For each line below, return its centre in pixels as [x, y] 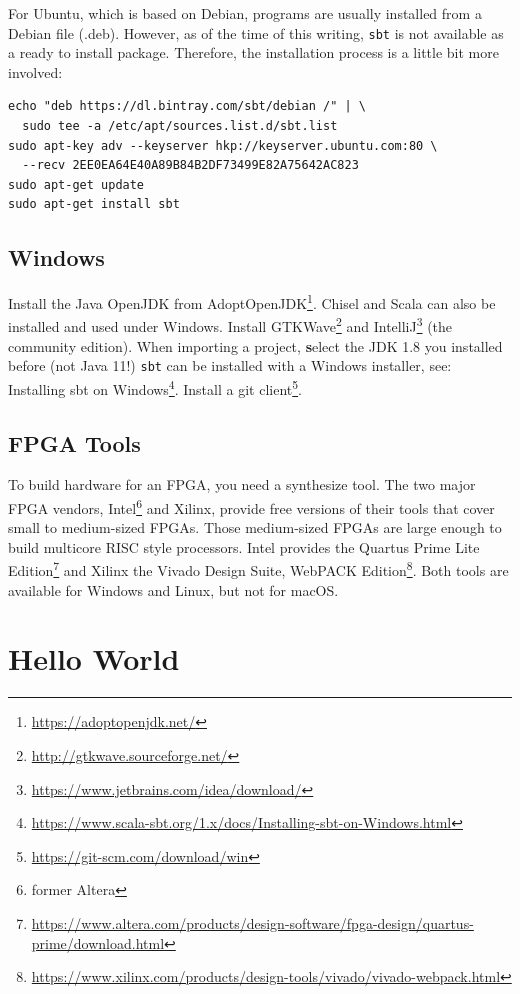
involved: [35, 71]
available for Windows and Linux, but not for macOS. [173, 589]
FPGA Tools [74, 442]
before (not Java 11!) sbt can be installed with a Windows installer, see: [230, 365]
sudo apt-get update [76, 184]
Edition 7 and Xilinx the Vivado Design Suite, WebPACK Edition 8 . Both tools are [258, 569]
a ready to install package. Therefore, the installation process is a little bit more [253, 52]
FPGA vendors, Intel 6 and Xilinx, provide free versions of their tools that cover [251, 506]
